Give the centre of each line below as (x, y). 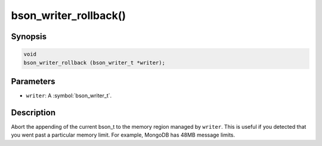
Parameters (33, 81)
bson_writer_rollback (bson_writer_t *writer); (94, 63)
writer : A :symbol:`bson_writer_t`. (69, 96)
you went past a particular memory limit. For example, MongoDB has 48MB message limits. (123, 135)
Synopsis (29, 36)
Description (33, 112)
